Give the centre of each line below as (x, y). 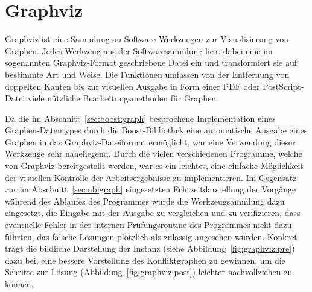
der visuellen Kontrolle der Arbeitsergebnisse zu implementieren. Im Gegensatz (151, 177)
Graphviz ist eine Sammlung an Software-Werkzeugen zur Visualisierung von (147, 39)
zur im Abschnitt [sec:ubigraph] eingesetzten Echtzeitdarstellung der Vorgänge (151, 189)
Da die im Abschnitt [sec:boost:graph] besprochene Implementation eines (140, 118)
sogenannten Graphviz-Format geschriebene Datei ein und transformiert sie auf (151, 62)
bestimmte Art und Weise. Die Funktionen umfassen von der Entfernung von (147, 74)
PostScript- (283, 86)
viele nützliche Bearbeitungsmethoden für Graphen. (123, 98)
